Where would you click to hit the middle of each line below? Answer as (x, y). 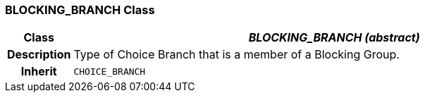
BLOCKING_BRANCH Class (80, 10)
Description (39, 55)
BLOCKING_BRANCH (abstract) (334, 38)
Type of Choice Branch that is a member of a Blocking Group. (236, 55)
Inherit (39, 72)
